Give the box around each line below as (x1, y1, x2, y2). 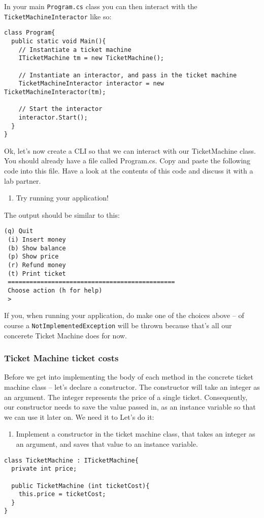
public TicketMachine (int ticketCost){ (11, 482, 150, 490)
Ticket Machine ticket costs (4, 352, 119, 364)
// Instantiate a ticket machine (18, 46, 131, 53)
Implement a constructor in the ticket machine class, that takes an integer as (16, 428, 255, 439)
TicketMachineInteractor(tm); (4, 88, 106, 96)
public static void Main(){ (11, 37, 106, 45)
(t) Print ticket (8, 270, 66, 277)
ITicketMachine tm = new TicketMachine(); (18, 54, 164, 62)
